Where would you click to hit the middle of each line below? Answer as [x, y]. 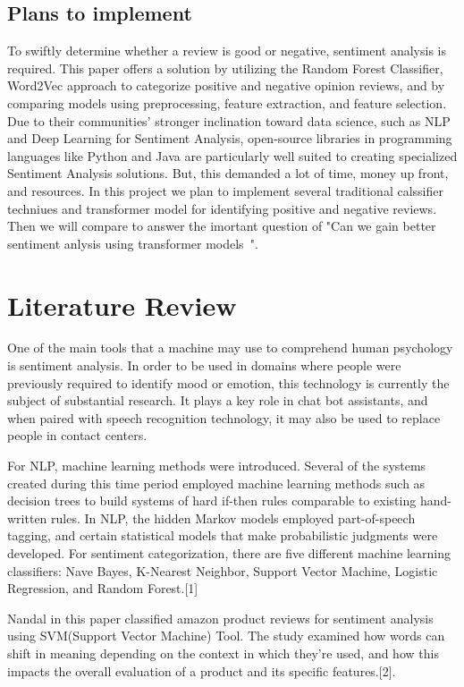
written [27, 517]
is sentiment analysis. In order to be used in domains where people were [204, 365]
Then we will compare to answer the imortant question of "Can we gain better [222, 226]
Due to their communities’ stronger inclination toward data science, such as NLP [229, 120]
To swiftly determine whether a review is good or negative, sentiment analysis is [227, 51]
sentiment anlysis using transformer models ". [133, 243]
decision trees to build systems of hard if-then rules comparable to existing [212, 500]
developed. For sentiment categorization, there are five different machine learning [229, 552]
